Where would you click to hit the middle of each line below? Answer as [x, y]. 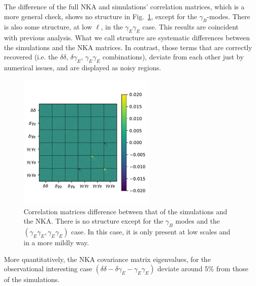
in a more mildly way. [56, 243]
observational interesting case [48, 269]
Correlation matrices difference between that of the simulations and [126, 211]
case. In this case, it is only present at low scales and [151, 232]
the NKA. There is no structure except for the [94, 221]
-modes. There [228, 16]
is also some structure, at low [48, 27]
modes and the [198, 221]
